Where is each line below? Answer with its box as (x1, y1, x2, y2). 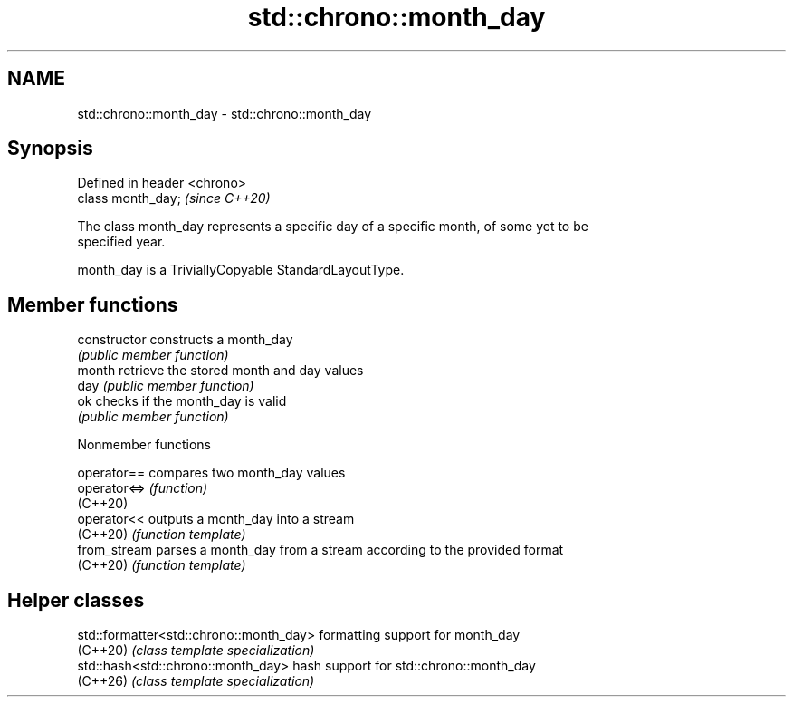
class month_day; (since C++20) (77, 190, 271, 207)
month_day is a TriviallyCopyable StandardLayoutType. (77, 262, 405, 278)
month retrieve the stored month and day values (77, 362, 364, 379)
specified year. (77, 234, 166, 250)
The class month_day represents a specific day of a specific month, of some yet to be (77, 218, 588, 235)
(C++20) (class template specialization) (77, 642, 315, 659)
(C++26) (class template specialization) (77, 673, 315, 690)
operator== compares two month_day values (77, 465, 346, 481)
